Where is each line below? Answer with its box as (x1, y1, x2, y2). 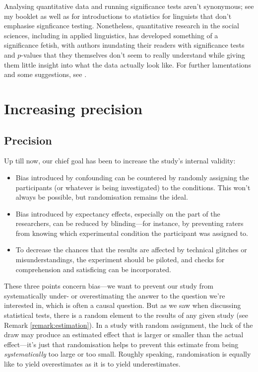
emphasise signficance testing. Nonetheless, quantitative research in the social (4, 20, 239, 31)
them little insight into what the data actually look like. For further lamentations (4, 59, 251, 70)
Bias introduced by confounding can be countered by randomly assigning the (15, 172, 249, 182)
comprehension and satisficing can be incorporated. (15, 264, 171, 274)
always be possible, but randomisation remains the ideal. (15, 192, 188, 202)
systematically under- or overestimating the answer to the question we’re (4, 290, 225, 300)
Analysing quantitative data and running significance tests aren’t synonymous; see (4, 1, 254, 11)
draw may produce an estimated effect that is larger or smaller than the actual (4, 329, 244, 340)
